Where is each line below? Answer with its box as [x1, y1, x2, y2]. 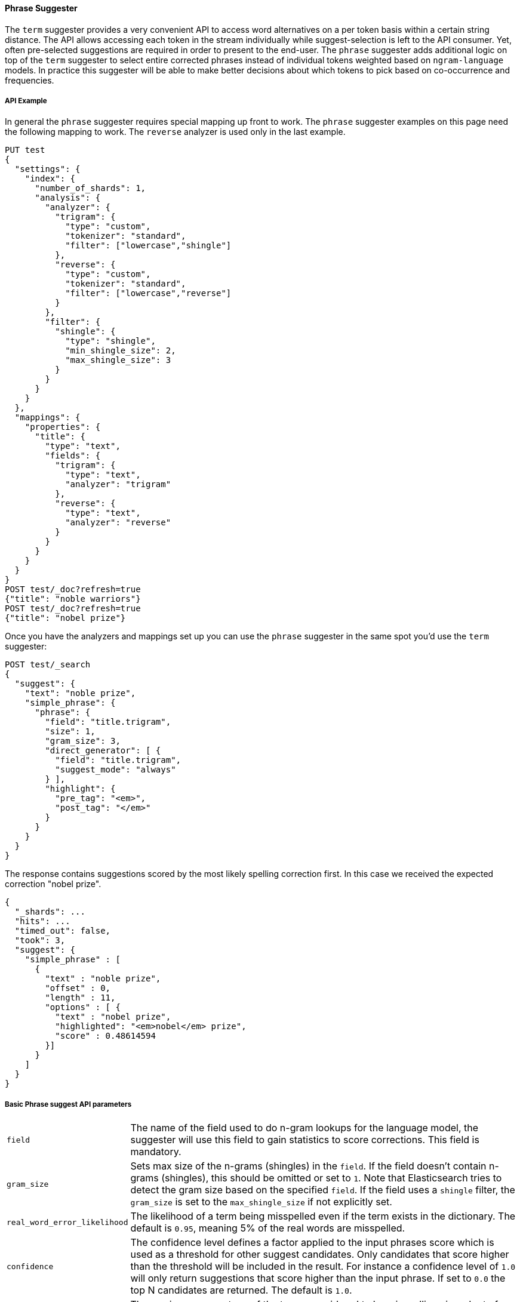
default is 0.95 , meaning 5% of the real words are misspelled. [130, 1222, 405, 1235]
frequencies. [5, 75, 54, 85]
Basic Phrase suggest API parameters [5, 1100, 132, 1109]
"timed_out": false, [14, 926, 111, 936]
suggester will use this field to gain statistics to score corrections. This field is [130, 1134, 479, 1146]
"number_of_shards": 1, [35, 183, 146, 193]
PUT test [5, 145, 45, 155]
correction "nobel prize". [5, 879, 101, 889]
